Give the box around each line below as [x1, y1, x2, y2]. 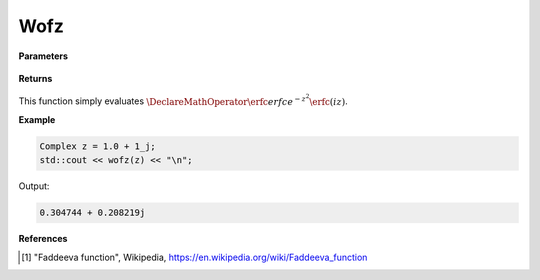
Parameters [18, 50, 69, 62]
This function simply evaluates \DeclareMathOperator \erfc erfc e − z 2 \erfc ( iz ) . [18, 93, 349, 107]
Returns [18, 72, 53, 84]
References [18, 233, 68, 245]
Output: [18, 180, 50, 192]
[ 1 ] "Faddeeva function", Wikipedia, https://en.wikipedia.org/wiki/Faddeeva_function [21, 251, 368, 263]
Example [18, 114, 56, 126]
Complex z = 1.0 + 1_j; [39, 141, 157, 152]
